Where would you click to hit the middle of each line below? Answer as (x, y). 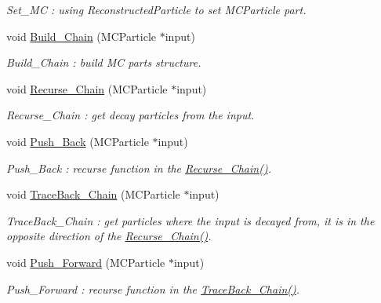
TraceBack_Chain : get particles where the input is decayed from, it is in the (190, 220)
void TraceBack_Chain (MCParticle (93, 194)
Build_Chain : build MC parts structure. (104, 62)
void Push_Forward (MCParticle (86, 262)
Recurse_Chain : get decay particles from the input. (131, 115)
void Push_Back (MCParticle (78, 141)
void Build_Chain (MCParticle (82, 36)
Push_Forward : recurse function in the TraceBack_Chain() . (153, 288)
